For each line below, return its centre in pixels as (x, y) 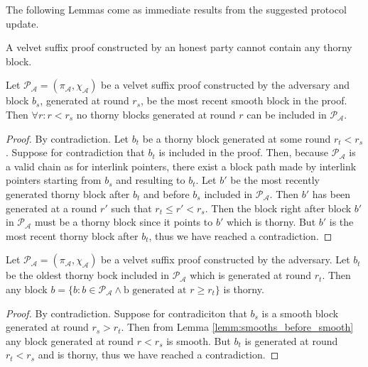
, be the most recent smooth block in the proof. (244, 100)
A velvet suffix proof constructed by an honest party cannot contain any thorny (179, 47)
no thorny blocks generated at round (156, 114)
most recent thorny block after (72, 235)
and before (167, 193)
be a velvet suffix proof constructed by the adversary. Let (226, 259)
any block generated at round (70, 340)
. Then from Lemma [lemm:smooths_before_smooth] (237, 327)
